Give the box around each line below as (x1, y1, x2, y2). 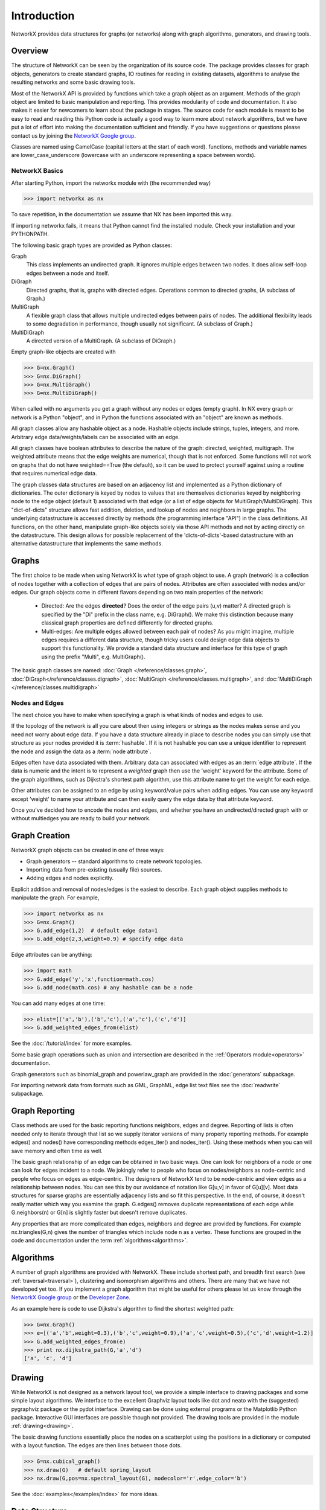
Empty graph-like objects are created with (11, 348, 116, 356)
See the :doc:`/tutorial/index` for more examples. (11, 1039, 132, 1047)
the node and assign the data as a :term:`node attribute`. (11, 748, 152, 755)
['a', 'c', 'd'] (24, 1355, 72, 1362)
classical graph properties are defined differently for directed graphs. (41, 619, 214, 626)
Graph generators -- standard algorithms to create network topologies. (26, 858, 203, 865)
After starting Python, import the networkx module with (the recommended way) (11, 179, 211, 187)
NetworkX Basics (11, 167, 63, 175)
